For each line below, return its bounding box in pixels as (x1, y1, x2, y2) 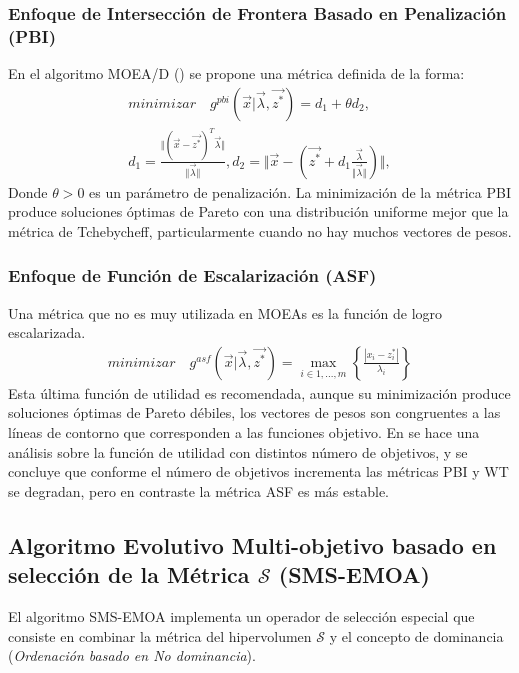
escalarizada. (8, 322, 86, 343)
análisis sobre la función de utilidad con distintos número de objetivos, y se (8, 441, 468, 462)
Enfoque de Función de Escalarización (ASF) (8, 263, 377, 288)
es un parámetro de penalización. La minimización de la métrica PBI (89, 181, 511, 202)
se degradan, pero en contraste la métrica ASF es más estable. (8, 480, 390, 501)
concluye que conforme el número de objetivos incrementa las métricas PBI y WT (8, 461, 509, 482)
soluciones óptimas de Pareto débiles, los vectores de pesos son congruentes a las (8, 402, 501, 423)
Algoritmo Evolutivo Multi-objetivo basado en (8, 529, 497, 560)
